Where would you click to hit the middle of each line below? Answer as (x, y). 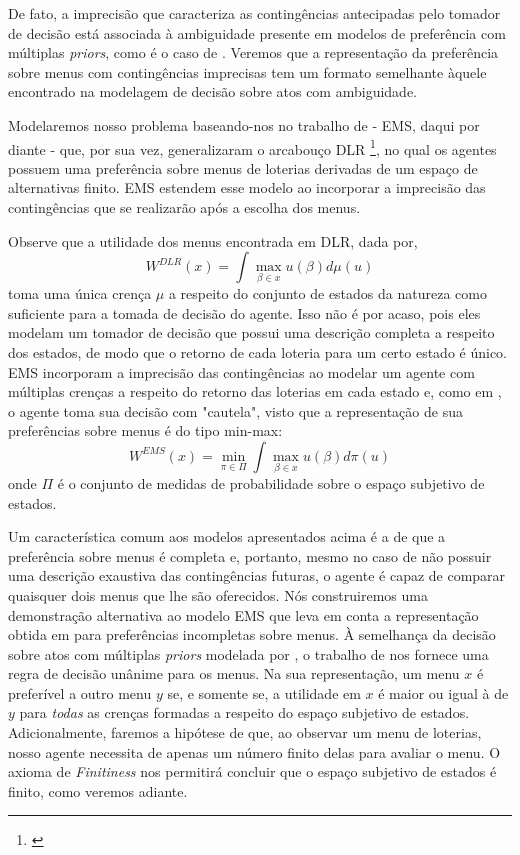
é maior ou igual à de (443, 692)
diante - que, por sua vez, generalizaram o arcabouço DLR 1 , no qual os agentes (252, 147)
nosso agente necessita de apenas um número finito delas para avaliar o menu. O (254, 751)
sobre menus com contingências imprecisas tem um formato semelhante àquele (247, 71)
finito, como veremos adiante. (98, 790)
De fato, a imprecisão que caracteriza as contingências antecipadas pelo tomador (254, 13)
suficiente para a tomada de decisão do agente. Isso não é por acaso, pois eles (244, 312)
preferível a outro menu (80, 692)
